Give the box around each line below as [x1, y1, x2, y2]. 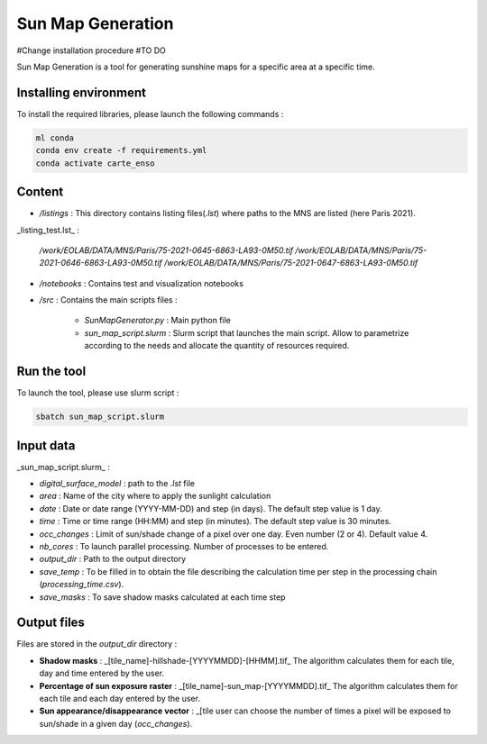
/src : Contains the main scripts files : [39, 295, 178, 305]
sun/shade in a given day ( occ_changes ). [39, 718, 193, 729]
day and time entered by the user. [39, 667, 165, 679]
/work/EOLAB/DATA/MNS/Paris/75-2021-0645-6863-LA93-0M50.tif [39, 244, 293, 256]
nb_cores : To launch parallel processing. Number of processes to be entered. [39, 540, 329, 551]
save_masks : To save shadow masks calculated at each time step [39, 591, 286, 603]
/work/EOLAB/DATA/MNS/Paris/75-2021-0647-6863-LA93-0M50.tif [163, 258, 418, 268]
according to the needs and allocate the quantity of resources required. [84, 340, 350, 351]
